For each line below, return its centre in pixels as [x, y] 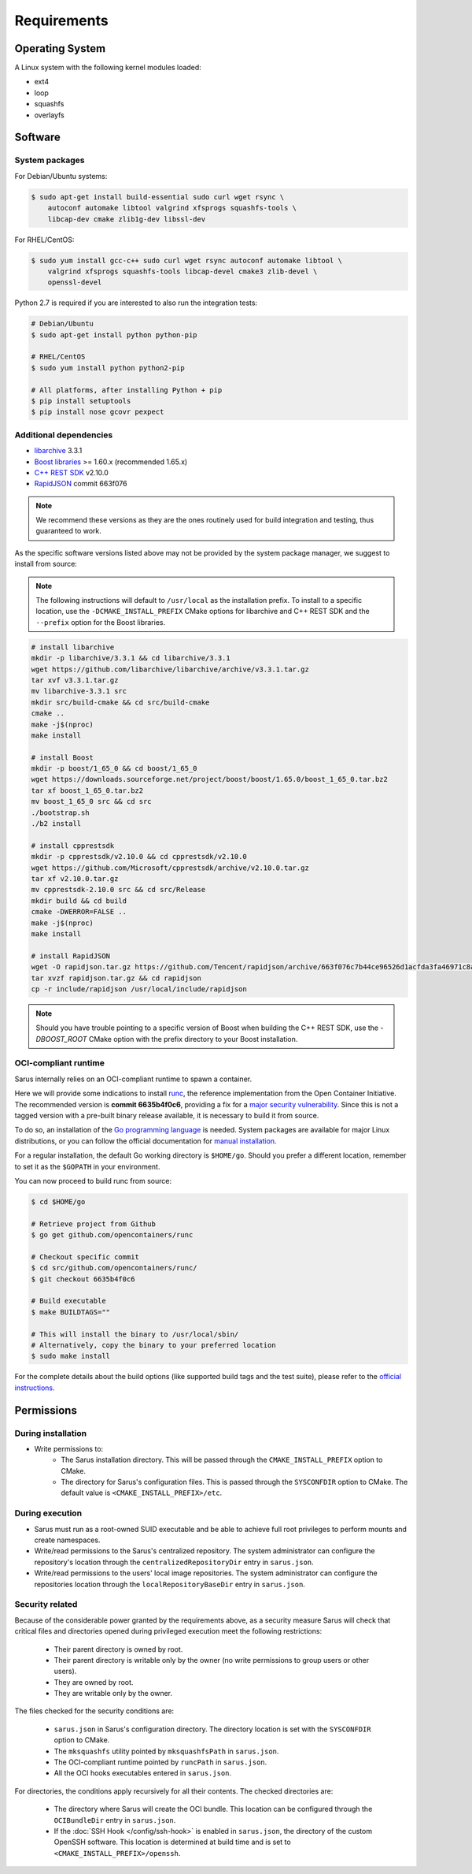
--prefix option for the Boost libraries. [100, 622]
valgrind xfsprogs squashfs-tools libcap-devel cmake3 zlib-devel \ [183, 271]
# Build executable [68, 1301]
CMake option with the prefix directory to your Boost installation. [193, 1039]
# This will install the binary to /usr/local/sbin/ [135, 1334]
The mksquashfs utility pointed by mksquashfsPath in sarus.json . [166, 1751]
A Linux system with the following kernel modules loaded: [108, 68]
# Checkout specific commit [85, 1257]
